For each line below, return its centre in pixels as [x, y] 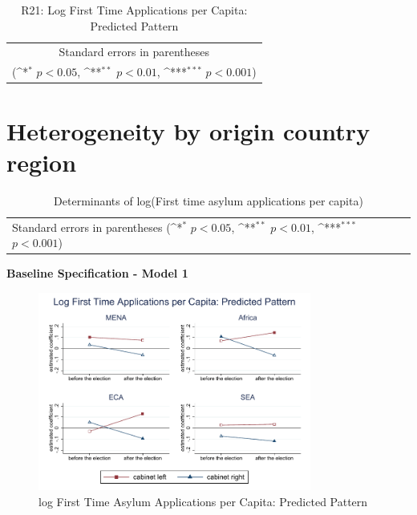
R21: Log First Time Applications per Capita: [134, 10]
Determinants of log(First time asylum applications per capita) [208, 200]
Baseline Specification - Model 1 [97, 273]
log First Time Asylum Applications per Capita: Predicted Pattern [203, 502]
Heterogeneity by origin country [188, 130]
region [42, 162]
